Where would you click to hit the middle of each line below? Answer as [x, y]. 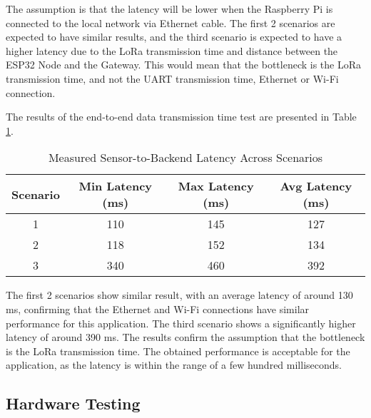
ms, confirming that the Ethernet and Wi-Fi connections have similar [158, 309]
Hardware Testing [73, 403]
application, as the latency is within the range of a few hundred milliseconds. [174, 365]
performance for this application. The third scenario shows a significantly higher [181, 323]
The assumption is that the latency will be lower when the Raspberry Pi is [169, 9]
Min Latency [116, 186]
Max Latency [216, 186]
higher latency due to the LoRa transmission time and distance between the [172, 50]
